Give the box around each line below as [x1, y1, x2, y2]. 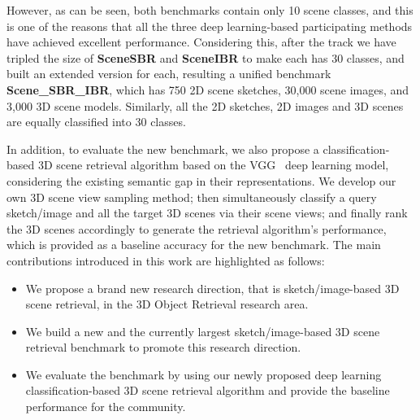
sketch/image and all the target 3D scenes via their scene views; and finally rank [6, 204, 408, 221]
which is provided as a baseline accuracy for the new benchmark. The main [6, 236, 381, 253]
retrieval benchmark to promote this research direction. [25, 339, 301, 356]
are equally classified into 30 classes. [6, 113, 186, 130]
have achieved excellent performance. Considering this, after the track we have [6, 33, 396, 50]
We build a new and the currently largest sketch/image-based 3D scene [25, 322, 380, 339]
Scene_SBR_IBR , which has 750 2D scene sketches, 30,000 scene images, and [6, 81, 409, 98]
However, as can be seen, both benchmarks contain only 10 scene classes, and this [6, 2, 414, 18]
